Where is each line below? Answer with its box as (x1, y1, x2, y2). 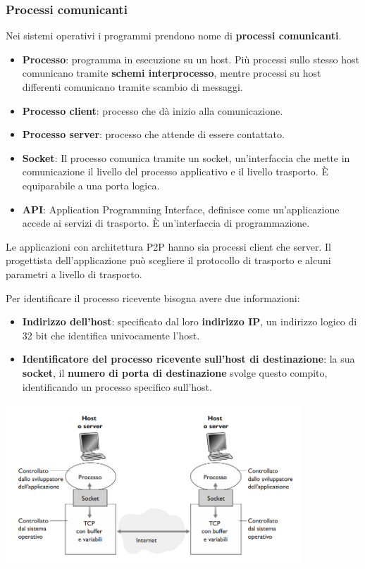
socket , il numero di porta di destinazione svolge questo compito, (22, 365, 328, 380)
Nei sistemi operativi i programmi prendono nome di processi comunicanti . (6, 28, 342, 43)
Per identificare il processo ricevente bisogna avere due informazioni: (6, 290, 300, 305)
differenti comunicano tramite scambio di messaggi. (22, 80, 243, 94)
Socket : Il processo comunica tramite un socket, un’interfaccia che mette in (22, 150, 350, 165)
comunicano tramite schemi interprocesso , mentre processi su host (22, 65, 321, 80)
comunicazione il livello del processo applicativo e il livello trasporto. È (22, 164, 328, 179)
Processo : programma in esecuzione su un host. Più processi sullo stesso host (22, 51, 359, 66)
